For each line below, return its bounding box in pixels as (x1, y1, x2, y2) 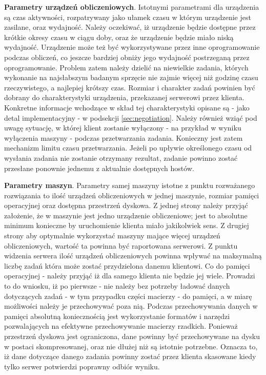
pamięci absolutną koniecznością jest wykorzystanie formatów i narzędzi (4, 310, 230, 321)
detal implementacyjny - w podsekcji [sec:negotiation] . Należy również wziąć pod (4, 112, 257, 123)
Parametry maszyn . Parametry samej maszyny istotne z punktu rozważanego (4, 180, 255, 191)
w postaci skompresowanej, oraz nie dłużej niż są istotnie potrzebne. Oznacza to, (4, 341, 258, 351)
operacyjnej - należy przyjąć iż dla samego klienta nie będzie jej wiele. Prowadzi (4, 270, 255, 281)
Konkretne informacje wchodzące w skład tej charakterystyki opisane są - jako (4, 102, 250, 113)
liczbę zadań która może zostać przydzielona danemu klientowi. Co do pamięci (4, 260, 250, 271)
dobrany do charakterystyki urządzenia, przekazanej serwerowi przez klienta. (4, 92, 244, 103)
